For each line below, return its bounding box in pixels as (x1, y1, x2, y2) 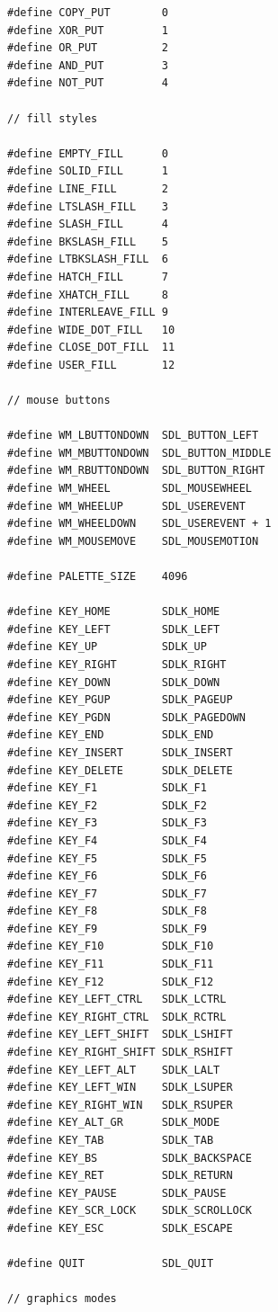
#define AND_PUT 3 (7, 58, 168, 72)
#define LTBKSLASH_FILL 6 (7, 253, 168, 266)
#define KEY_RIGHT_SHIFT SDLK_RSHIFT (7, 1046, 233, 1059)
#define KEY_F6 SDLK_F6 (7, 870, 207, 883)
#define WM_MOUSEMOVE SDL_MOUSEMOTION (7, 534, 259, 548)
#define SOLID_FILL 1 (7, 165, 168, 178)
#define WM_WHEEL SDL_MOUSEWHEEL (7, 482, 253, 495)
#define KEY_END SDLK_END (7, 728, 214, 742)
